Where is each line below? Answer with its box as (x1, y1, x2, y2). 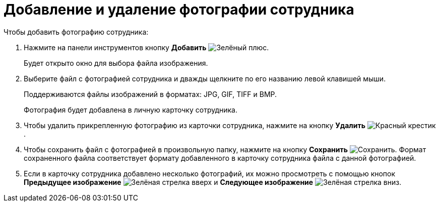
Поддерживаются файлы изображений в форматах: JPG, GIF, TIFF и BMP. (24, 89, 277, 98)
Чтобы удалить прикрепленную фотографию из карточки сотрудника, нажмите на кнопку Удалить (24, 121, 366, 130)
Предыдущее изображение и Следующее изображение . (24, 177, 402, 186)
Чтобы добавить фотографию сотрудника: (4, 27, 149, 36)
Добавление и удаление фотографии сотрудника (4, 1, 354, 18)
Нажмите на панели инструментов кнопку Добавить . (24, 43, 269, 52)
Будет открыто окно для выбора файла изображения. (24, 58, 208, 67)
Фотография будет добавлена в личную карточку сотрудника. (24, 105, 238, 114)
